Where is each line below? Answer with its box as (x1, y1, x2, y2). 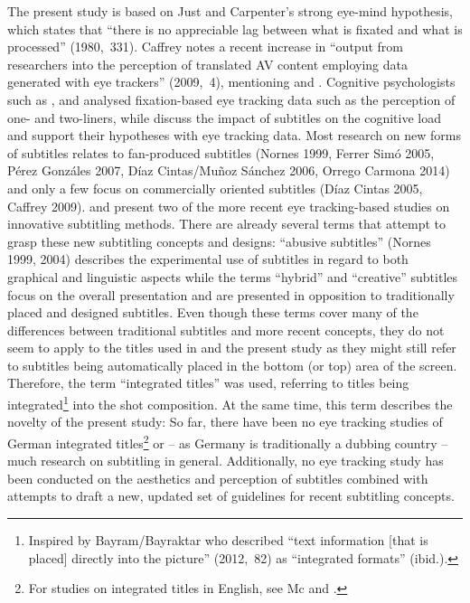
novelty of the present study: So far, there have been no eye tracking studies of (7, 412, 443, 431)
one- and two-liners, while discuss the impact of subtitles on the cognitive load (7, 108, 441, 127)
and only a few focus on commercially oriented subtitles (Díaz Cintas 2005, (7, 178, 423, 197)
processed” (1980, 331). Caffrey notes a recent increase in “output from (7, 37, 403, 56)
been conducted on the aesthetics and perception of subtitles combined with (7, 468, 428, 487)
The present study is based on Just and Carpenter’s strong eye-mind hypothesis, (7, 2, 453, 20)
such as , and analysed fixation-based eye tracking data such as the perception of (7, 90, 456, 108)
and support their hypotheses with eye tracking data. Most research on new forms (7, 126, 461, 145)
